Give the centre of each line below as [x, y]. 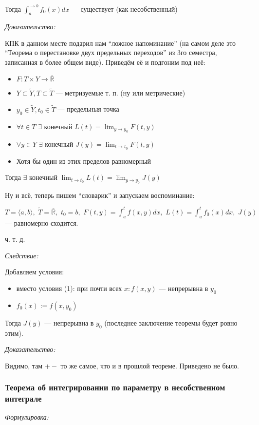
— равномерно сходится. [42, 222]
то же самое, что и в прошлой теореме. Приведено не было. [150, 365]
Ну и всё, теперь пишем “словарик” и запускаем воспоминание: [100, 195]
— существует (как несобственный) [124, 9]
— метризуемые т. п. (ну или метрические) [120, 92]
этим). [14, 333]
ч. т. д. [15, 239]
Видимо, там [24, 365]
